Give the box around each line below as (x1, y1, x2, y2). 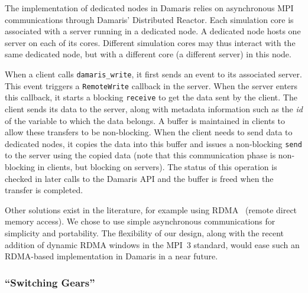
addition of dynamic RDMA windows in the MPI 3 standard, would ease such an (5, 238, 300, 250)
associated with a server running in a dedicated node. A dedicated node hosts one (5, 25, 301, 37)
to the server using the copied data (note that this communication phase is (5, 149, 276, 161)
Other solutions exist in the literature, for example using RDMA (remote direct (5, 203, 297, 216)
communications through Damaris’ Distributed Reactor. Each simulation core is (5, 13, 294, 25)
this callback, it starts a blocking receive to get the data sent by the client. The (5, 91, 297, 103)
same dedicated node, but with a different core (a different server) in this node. (5, 48, 291, 60)
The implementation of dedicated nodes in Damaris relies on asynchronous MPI (5, 2, 294, 14)
